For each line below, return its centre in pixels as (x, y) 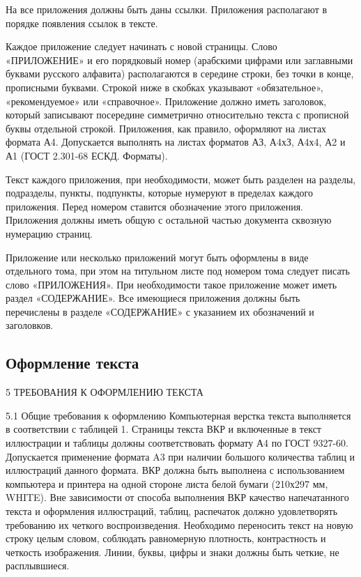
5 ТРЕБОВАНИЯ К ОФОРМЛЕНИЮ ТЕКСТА (105, 392)
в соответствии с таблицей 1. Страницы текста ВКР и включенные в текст (163, 429)
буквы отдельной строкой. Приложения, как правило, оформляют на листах (166, 128)
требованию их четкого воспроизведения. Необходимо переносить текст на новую (179, 524)
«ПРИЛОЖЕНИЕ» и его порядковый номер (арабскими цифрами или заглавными (179, 60)
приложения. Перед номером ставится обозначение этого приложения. (154, 206)
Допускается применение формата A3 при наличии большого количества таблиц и (180, 456)
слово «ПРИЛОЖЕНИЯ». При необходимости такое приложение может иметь (171, 284)
